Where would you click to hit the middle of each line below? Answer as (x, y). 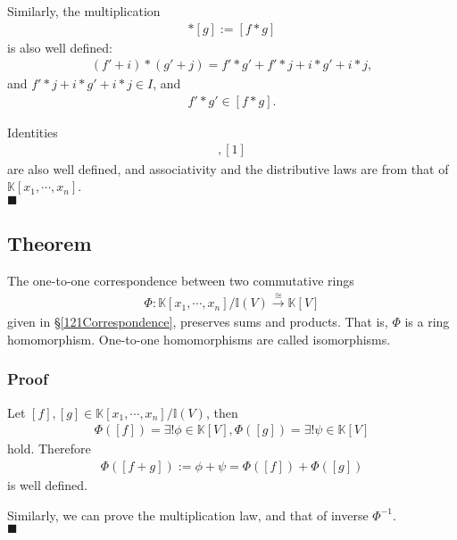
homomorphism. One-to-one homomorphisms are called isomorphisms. (199, 339)
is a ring (427, 322)
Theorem (50, 243)
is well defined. (47, 484)
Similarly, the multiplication (84, 11)
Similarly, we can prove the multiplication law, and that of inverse (188, 515)
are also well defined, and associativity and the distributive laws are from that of (228, 168)
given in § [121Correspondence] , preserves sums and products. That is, (198, 322)
